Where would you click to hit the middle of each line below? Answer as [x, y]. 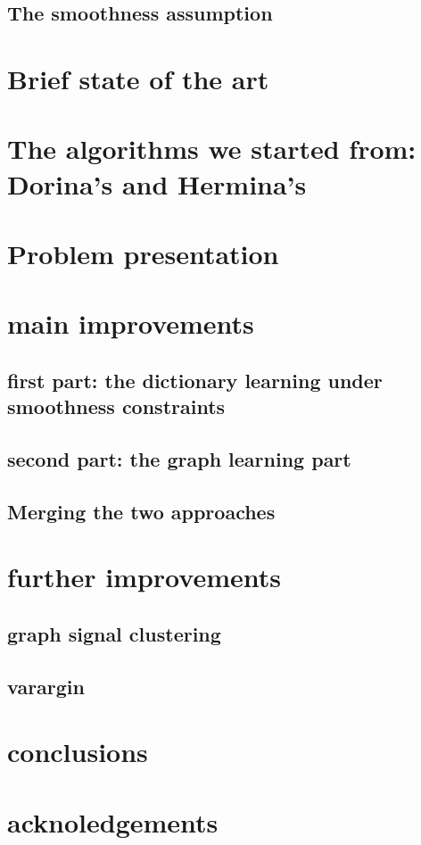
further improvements [144, 577]
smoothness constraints [116, 406]
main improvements [131, 323]
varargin [46, 686]
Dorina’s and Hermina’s [157, 183]
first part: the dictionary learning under [195, 380]
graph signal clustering [114, 633]
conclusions [78, 752]
